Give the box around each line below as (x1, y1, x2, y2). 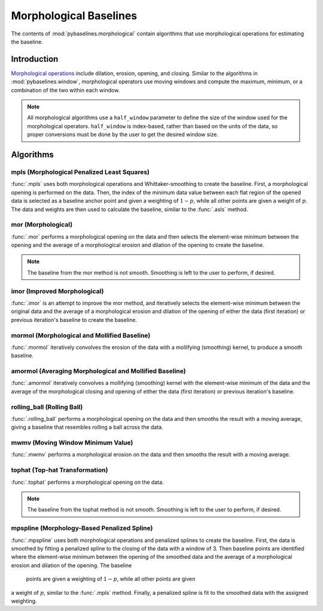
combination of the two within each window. (11, 86, 120, 94)
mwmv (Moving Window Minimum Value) (11, 438, 133, 447)
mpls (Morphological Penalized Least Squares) (11, 168, 150, 176)
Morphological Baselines (11, 9, 138, 22)
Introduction (11, 54, 59, 64)
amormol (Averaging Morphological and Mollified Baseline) (11, 367, 186, 375)
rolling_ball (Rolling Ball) (11, 402, 83, 411)
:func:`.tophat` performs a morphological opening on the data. (11, 478, 164, 486)
